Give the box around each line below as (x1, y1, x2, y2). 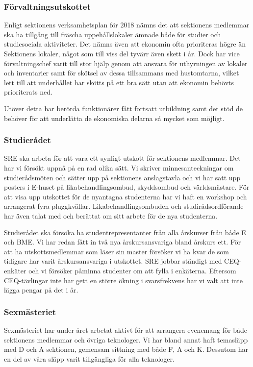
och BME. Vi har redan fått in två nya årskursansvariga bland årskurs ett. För (4, 237, 241, 247)
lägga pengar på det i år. (4, 285, 78, 295)
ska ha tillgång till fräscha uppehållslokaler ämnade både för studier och (4, 29, 221, 39)
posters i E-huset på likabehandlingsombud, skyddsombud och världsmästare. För (4, 182, 250, 192)
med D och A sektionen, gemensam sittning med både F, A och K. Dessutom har (4, 344, 248, 354)
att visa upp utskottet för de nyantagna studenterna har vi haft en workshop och (4, 191, 247, 201)
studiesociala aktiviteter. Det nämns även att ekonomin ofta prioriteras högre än (4, 39, 246, 49)
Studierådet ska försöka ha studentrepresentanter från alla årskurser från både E (4, 227, 246, 237)
